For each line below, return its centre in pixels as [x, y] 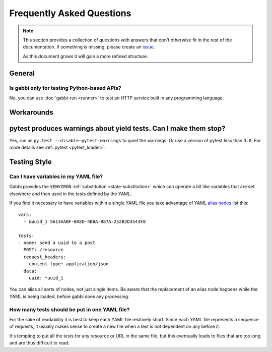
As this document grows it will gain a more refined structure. [86, 56]
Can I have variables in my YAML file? [56, 177]
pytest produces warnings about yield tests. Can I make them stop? [117, 128]
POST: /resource [44, 250]
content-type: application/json [69, 264]
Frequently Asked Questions [70, 13]
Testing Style [31, 162]
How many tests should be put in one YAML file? [70, 309]
